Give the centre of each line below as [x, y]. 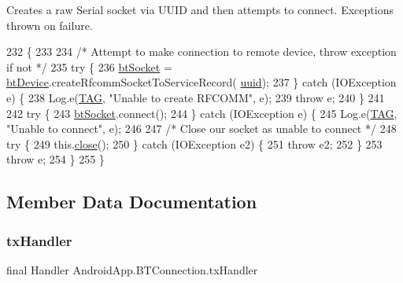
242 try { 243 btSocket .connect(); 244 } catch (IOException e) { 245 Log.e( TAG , [202, 113]
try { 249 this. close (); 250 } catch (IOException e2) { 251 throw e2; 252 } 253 [194, 143]
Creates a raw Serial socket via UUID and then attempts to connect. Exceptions [200, 9]
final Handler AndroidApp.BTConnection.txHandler [132, 269]
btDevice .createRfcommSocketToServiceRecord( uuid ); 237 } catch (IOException [201, 82]
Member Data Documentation [132, 202]
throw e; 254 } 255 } [55, 159]
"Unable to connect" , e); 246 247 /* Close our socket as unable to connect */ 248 [201, 129]
